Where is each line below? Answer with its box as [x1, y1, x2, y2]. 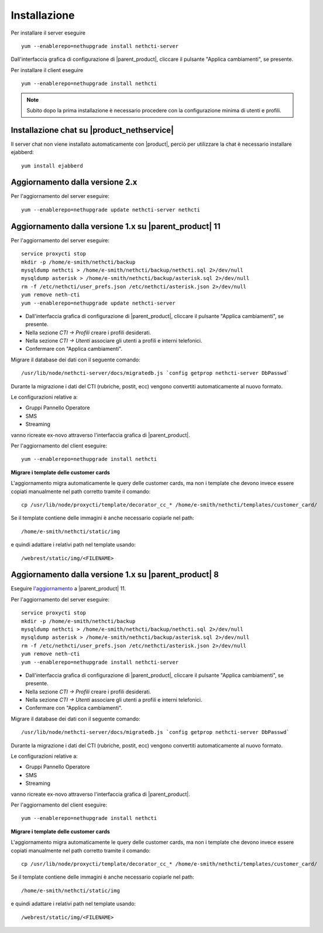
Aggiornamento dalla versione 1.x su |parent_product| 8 [11, 570, 219, 580]
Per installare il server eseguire [11, 29, 86, 36]
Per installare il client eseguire [11, 66, 84, 73]
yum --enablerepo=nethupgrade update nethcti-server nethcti [21, 206, 200, 213]
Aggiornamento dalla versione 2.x [11, 177, 138, 187]
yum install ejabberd [21, 162, 83, 169]
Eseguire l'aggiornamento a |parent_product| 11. [11, 585, 126, 592]
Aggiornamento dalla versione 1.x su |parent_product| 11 [11, 221, 221, 231]
